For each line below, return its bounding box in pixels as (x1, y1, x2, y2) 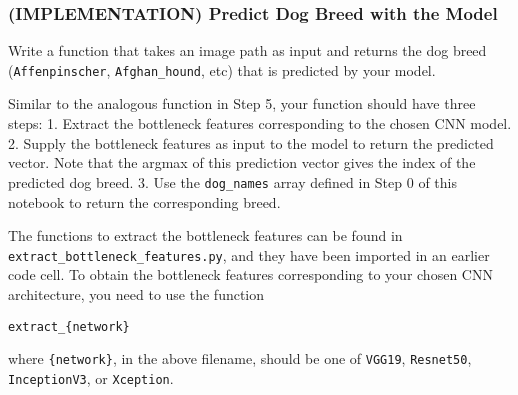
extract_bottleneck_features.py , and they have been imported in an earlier (8, 244, 490, 265)
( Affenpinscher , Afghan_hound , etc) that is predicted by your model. (8, 59, 436, 80)
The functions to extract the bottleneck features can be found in (8, 225, 403, 246)
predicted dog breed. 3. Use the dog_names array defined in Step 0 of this (8, 171, 457, 192)
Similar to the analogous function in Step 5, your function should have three (8, 93, 476, 114)
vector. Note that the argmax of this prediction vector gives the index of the (8, 152, 476, 173)
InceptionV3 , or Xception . (8, 367, 174, 388)
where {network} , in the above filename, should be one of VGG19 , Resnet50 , (8, 348, 472, 369)
